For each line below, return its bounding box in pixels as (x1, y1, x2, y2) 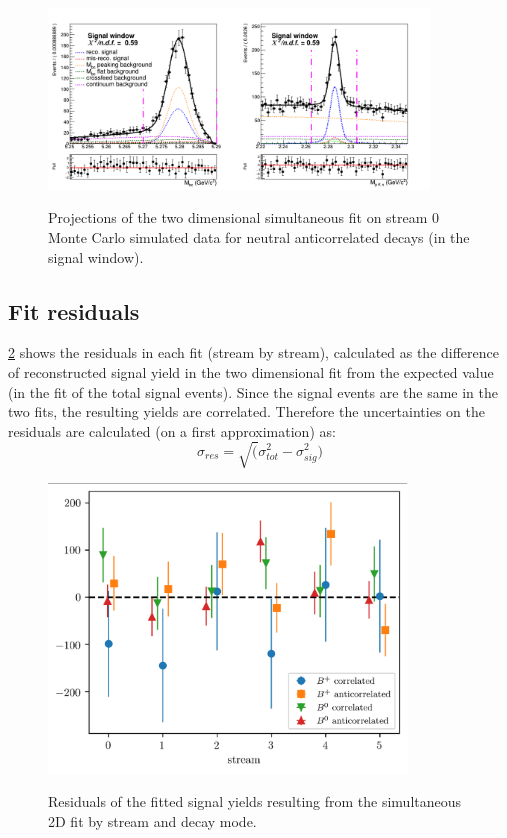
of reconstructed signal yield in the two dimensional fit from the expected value (8, 362, 494, 383)
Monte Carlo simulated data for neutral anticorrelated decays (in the (48, 227, 470, 248)
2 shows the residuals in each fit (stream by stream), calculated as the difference (8, 342, 500, 363)
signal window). (48, 246, 144, 267)
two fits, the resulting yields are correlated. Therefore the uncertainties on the (8, 401, 485, 422)
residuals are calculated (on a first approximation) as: (8, 420, 336, 441)
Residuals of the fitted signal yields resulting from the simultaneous (48, 791, 462, 812)
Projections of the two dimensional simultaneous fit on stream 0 (48, 207, 440, 228)
